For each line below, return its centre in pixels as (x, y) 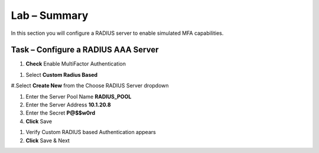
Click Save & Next (48, 140)
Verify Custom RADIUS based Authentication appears (91, 132)
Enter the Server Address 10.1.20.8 (69, 105)
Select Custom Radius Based (61, 74)
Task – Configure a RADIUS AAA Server (85, 50)
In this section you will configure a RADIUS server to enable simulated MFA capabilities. (117, 33)
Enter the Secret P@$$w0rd (61, 113)
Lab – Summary (50, 15)
